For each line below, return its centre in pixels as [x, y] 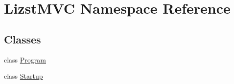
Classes [23, 39]
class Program [25, 59]
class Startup [23, 76]
